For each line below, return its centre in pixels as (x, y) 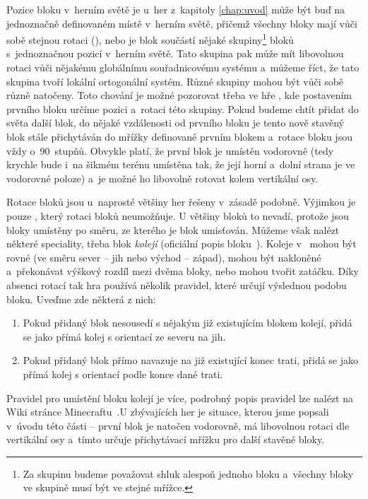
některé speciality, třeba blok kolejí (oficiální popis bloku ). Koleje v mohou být (182, 243)
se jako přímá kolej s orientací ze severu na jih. (124, 336)
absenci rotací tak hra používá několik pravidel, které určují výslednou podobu (177, 284)
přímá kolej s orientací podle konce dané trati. (123, 374)
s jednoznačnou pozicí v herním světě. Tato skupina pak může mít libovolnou (175, 53)
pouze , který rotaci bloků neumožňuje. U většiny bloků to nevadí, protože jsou (178, 215)
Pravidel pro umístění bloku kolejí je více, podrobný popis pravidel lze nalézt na (180, 398)
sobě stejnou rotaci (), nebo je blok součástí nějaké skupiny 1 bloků (150, 39)
